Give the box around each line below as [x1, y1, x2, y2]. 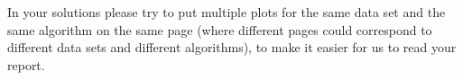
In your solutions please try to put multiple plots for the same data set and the [7, 3, 446, 21]
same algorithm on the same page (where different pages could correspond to [7, 20, 432, 39]
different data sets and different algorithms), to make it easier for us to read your [7, 38, 457, 57]
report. [7, 55, 45, 74]
